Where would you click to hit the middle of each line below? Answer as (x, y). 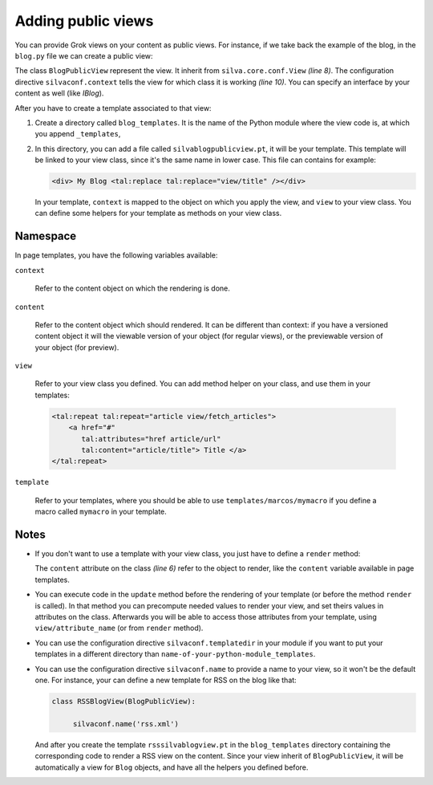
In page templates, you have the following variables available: (116, 255)
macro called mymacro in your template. (101, 512)
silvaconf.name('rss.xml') (126, 724)
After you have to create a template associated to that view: (113, 108)
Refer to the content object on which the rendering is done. (132, 288)
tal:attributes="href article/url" (151, 439)
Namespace (46, 236)
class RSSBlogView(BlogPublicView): (124, 701)
